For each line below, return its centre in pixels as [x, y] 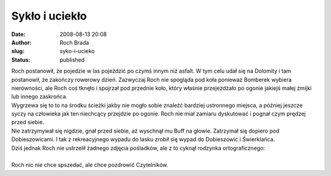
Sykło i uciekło [49, 16]
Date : [18, 34]
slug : [18, 51]
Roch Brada [74, 42]
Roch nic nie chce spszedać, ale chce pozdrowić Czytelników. [90, 165]
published [72, 60]
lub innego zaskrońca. [39, 97]
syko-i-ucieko [77, 51]
